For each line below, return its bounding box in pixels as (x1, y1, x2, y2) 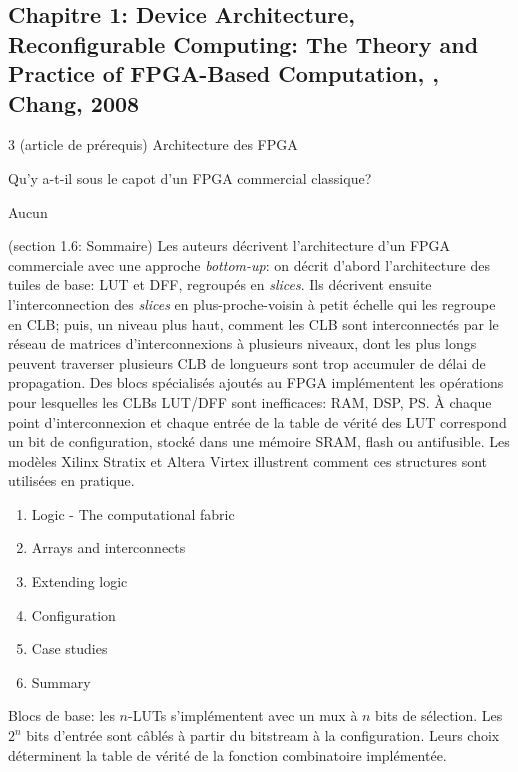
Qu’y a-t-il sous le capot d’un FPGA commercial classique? (8, 167, 372, 188)
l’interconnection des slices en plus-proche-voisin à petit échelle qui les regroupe (8, 293, 496, 314)
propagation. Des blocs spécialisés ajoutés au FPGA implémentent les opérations (8, 372, 504, 393)
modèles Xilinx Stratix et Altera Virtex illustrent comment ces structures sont (8, 450, 487, 471)
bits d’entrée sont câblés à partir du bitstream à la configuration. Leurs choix (26, 725, 500, 746)
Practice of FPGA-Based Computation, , (8, 58, 439, 89)
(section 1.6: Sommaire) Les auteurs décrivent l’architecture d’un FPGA (8, 235, 451, 256)
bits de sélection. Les (375, 705, 503, 726)
